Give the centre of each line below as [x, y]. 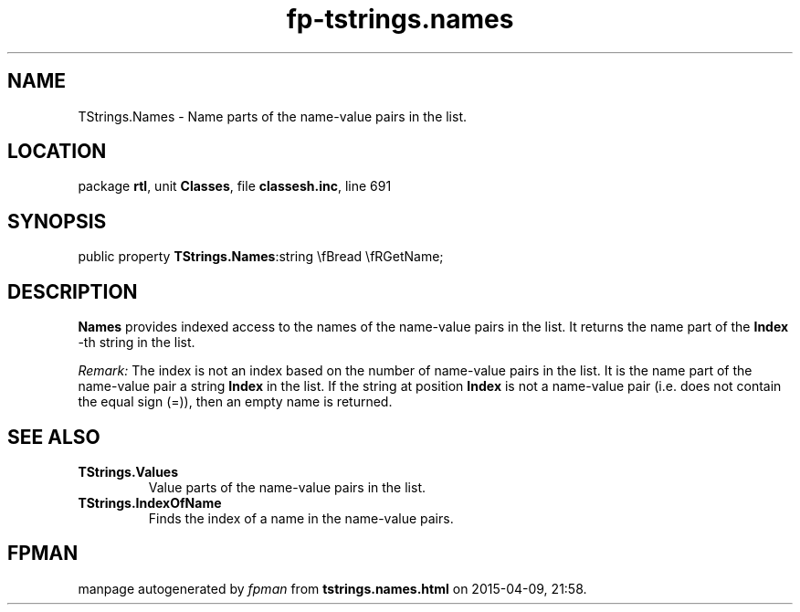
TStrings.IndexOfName [150, 502]
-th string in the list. [137, 343]
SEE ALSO [54, 437]
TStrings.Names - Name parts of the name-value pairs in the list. [273, 116]
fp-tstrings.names [400, 19]
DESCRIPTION [73, 291]
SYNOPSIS [57, 221]
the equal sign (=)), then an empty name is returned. [235, 402]
